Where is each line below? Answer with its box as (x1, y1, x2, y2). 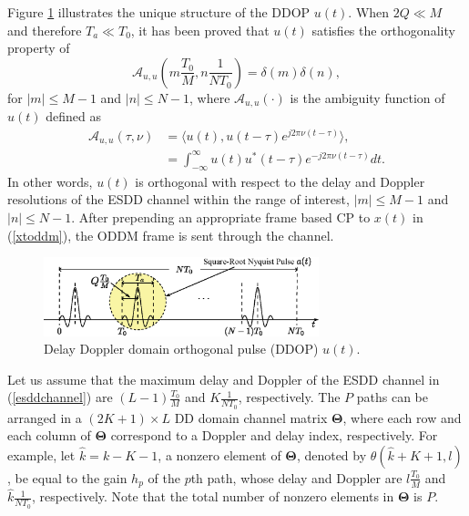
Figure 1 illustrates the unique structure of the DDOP (7, 3, 311, 21)
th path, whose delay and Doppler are (190, 468, 403, 487)
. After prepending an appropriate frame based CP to (71, 207, 371, 226)
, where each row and (342, 408, 462, 427)
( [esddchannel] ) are (7, 387, 113, 407)
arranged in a (7, 408, 82, 427)
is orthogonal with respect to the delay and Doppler (135, 171, 425, 191)
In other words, (7, 171, 93, 191)
